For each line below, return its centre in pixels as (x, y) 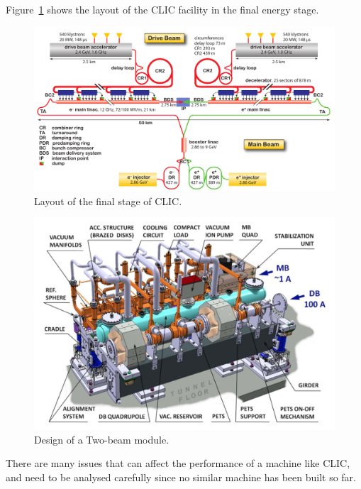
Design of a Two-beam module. (102, 439)
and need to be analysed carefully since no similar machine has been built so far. (181, 477)
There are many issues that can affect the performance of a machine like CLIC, (178, 463)
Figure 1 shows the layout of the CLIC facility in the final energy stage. (162, 9)
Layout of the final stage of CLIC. (108, 200)
